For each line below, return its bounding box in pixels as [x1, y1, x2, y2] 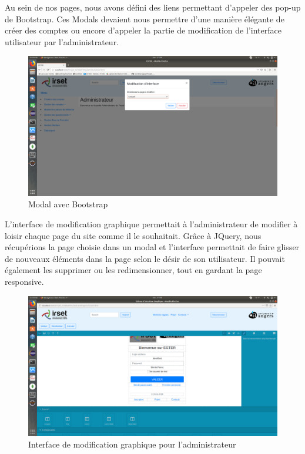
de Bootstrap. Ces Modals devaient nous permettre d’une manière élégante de [5, 12, 284, 25]
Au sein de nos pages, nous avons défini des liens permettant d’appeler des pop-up [5, 1, 301, 13]
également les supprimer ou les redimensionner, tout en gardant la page [5, 264, 262, 276]
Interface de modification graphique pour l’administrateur [28, 438, 236, 450]
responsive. [5, 275, 44, 288]
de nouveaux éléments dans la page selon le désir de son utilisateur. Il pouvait [5, 252, 285, 264]
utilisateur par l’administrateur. [5, 35, 119, 48]
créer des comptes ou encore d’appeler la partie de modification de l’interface [5, 24, 281, 36]
